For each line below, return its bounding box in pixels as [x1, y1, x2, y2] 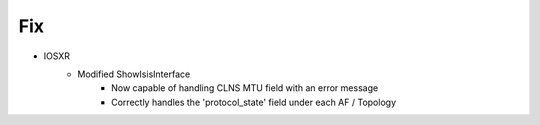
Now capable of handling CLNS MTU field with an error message [111, 82, 379, 94]
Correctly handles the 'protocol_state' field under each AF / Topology [111, 96, 397, 108]
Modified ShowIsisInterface [77, 68, 191, 80]
